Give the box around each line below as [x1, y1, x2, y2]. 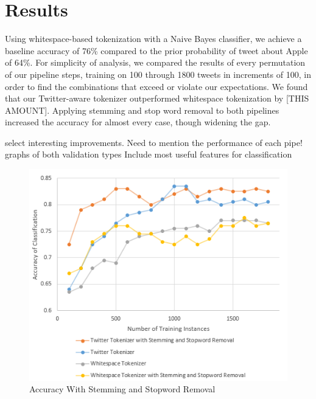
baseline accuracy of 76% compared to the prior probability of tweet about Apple [5, 44, 308, 57]
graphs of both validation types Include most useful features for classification [5, 148, 292, 161]
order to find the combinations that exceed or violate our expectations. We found [5, 80, 308, 92]
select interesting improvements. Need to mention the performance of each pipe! [5, 136, 303, 148]
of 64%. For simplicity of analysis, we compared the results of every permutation [5, 56, 306, 69]
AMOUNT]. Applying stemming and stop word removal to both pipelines [5, 103, 279, 116]
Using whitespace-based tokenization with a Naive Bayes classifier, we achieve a [5, 32, 302, 45]
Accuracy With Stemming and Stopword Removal [29, 383, 216, 395]
